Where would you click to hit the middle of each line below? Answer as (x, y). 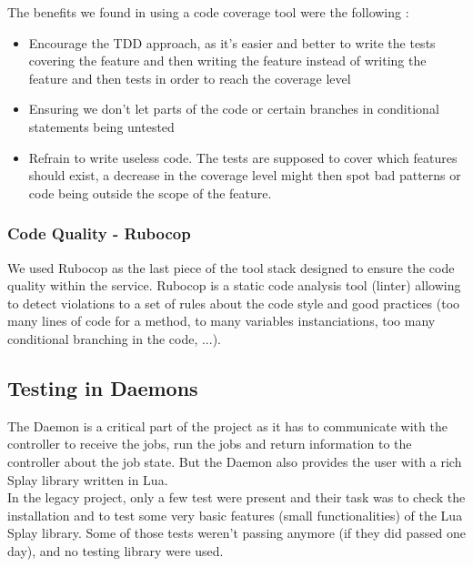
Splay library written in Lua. (88, 479)
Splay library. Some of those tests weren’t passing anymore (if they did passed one (236, 533)
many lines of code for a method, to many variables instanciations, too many (221, 321)
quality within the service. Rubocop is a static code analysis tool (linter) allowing (234, 285)
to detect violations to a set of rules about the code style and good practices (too (234, 303)
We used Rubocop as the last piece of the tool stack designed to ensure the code (231, 267)
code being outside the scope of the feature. (150, 192)
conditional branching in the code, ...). (114, 338)
